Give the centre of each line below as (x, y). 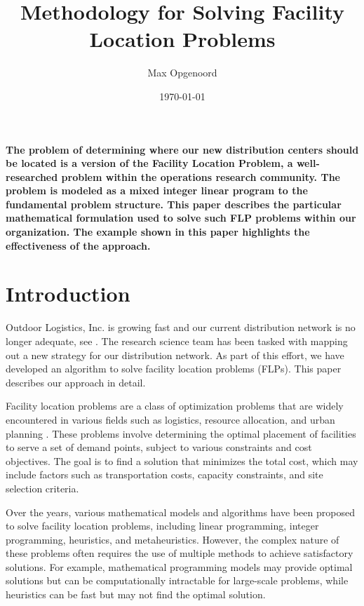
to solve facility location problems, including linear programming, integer (162, 526)
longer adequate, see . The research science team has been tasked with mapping (177, 341)
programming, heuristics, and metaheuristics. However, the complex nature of (173, 539)
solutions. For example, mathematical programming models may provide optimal (179, 566)
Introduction (68, 294)
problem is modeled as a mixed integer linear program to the (157, 190)
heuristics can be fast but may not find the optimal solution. (136, 594)
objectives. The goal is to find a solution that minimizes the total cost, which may (182, 460)
